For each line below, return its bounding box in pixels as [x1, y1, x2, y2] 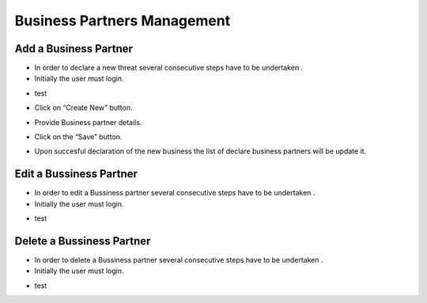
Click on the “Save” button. [34, 132, 123, 142]
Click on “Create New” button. [34, 103, 133, 112]
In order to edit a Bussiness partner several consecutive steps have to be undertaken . [34, 188, 316, 198]
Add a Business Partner [14, 42, 134, 55]
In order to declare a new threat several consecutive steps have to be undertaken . [34, 63, 304, 73]
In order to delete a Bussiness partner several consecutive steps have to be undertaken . [34, 256, 323, 264]
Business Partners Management [14, 12, 231, 29]
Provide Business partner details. [34, 117, 142, 127]
